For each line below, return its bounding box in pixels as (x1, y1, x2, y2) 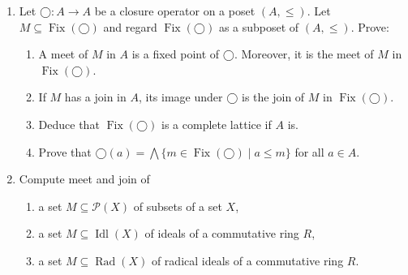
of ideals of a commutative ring (144, 225, 299, 242)
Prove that (38, 143, 92, 160)
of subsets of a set (133, 197, 222, 214)
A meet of (38, 45, 88, 62)
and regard (103, 18, 157, 35)
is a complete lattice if (161, 115, 272, 132)
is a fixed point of (131, 45, 220, 62)
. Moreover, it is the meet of (234, 45, 374, 62)
